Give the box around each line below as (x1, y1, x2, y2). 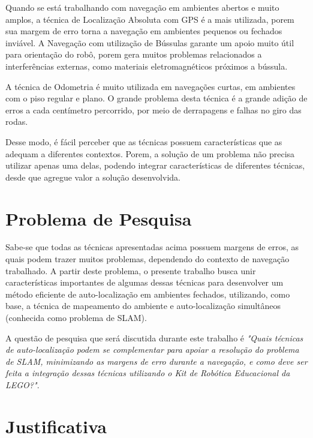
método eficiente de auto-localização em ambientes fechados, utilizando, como (5, 287, 290, 300)
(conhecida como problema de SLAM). (5, 311, 147, 323)
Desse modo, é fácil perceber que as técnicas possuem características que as (5, 135, 282, 148)
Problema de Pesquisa (5, 206, 192, 230)
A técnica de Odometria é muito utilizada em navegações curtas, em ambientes (5, 80, 296, 92)
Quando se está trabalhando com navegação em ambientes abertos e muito (5, 1, 279, 13)
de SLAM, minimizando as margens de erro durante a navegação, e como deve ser (5, 355, 308, 367)
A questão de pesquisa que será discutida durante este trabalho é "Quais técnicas (5, 331, 303, 344)
